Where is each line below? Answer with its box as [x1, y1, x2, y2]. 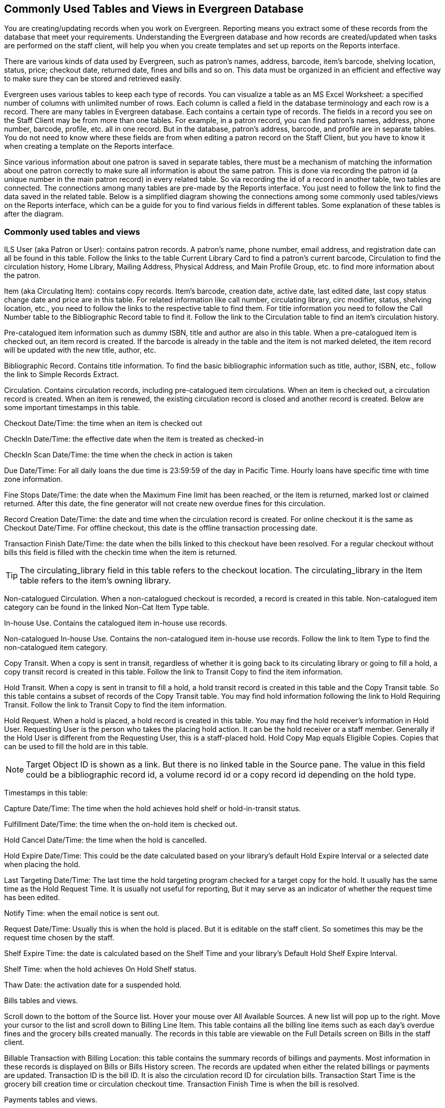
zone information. [4, 475, 63, 484]
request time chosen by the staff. [4, 933, 114, 942]
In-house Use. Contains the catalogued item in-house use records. [4, 619, 228, 628]
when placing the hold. [4, 860, 80, 869]
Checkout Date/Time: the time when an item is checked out [4, 419, 202, 428]
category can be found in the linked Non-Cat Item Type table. [4, 603, 210, 612]
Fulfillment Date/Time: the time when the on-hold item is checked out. [4, 820, 238, 829]
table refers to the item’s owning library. [20, 575, 171, 586]
